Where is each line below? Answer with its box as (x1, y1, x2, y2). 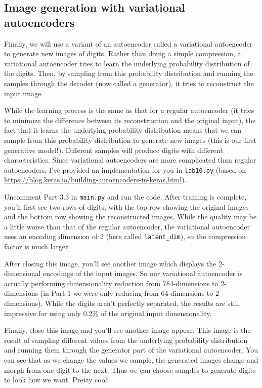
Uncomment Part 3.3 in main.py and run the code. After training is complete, (4, 191, 247, 202)
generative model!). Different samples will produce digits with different (4, 144, 223, 155)
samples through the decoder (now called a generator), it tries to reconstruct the (4, 77, 254, 88)
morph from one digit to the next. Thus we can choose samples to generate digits (4, 364, 256, 375)
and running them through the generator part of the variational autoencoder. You (4, 344, 258, 355)
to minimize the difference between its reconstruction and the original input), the (4, 114, 256, 125)
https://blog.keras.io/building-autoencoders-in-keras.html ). (4, 174, 187, 185)
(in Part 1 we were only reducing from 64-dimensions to (40, 288, 213, 298)
